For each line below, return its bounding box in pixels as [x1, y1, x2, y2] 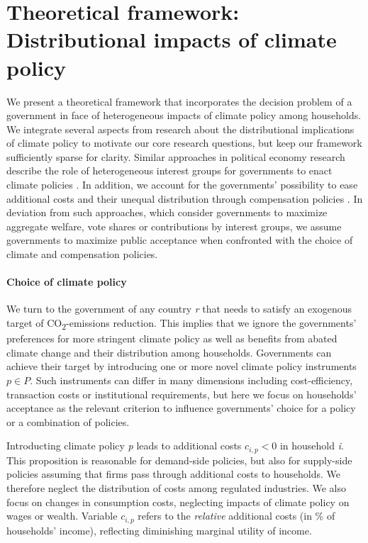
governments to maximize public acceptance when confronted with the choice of [6, 233, 353, 247]
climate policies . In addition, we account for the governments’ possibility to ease [6, 177, 358, 192]
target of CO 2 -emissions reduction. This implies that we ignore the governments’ [6, 315, 357, 332]
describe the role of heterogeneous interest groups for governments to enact [6, 163, 333, 178]
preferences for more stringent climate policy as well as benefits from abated [6, 331, 338, 346]
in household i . [279, 438, 344, 453]
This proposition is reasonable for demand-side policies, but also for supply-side [6, 452, 352, 467]
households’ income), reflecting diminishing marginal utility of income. [6, 522, 312, 537]
